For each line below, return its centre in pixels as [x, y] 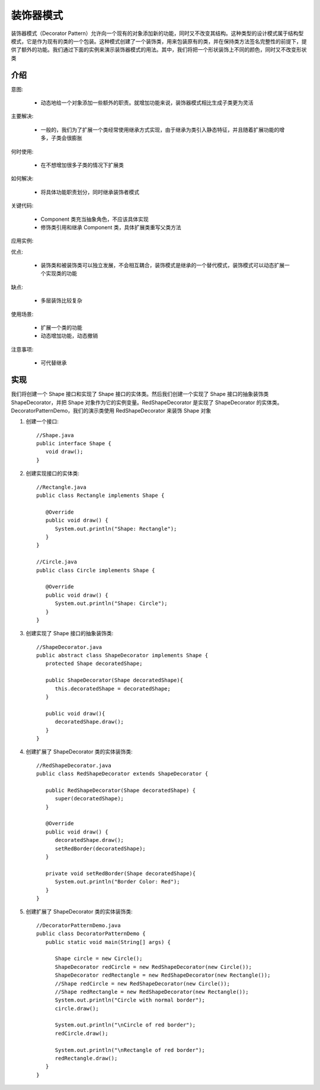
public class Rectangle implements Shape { [100, 495]
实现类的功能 [61, 274]
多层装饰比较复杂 [61, 300]
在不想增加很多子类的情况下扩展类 [82, 165]
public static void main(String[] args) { [108, 942]
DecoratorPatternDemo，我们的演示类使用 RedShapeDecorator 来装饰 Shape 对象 [111, 410]
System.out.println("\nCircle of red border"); [125, 1025]
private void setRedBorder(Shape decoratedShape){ [120, 873]
